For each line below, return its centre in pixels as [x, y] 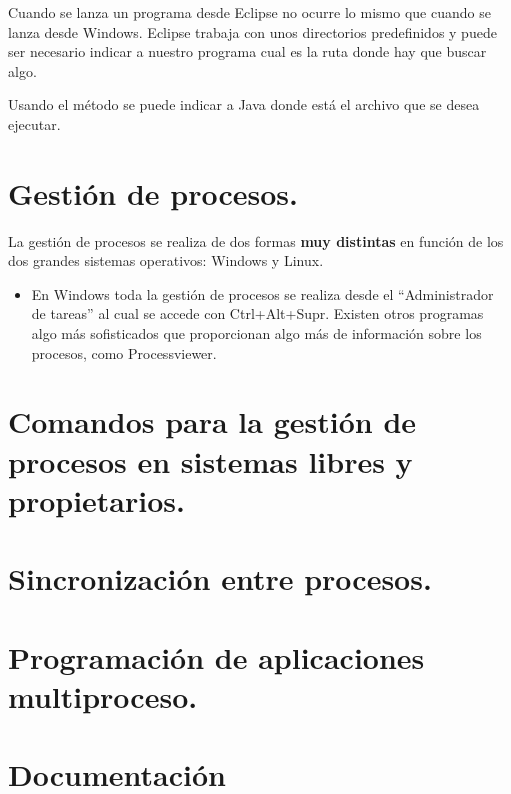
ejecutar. [34, 123]
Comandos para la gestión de [212, 421]
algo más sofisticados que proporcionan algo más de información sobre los [256, 333]
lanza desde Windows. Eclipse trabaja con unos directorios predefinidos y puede [252, 31]
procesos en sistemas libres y [210, 460]
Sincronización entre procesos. [220, 578]
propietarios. [96, 499]
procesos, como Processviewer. [124, 352]
